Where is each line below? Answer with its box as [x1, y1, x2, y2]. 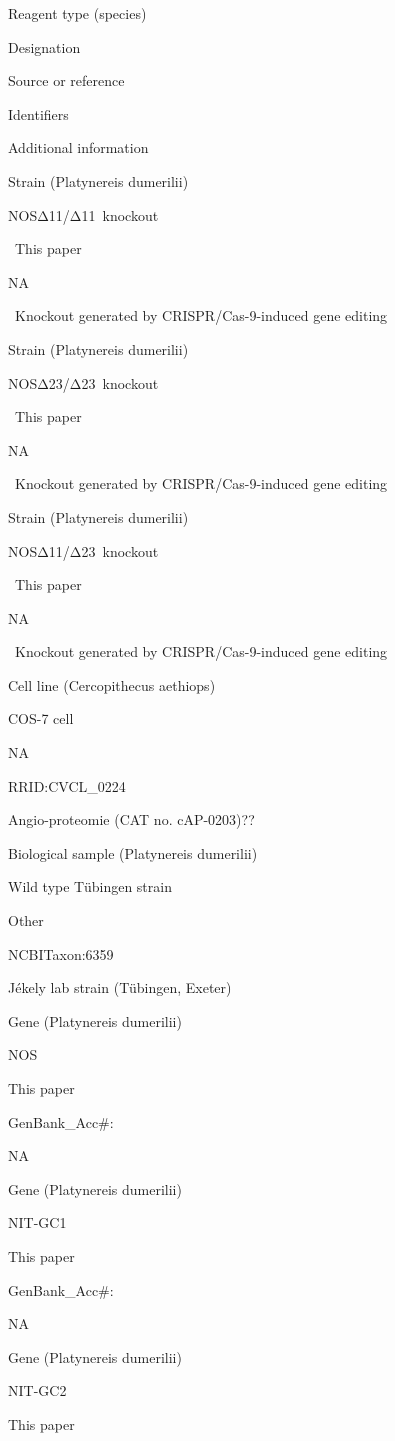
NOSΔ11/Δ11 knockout [8, 204, 159, 225]
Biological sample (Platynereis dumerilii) [8, 842, 258, 863]
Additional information [8, 137, 149, 158]
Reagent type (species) [8, 3, 147, 23]
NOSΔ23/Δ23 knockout [8, 372, 159, 393]
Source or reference [8, 70, 125, 91]
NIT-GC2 [8, 1380, 67, 1401]
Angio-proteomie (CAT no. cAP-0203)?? [8, 809, 255, 830]
